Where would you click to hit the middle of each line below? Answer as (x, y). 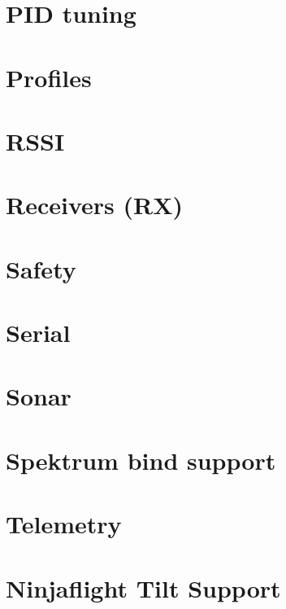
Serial (38, 333)
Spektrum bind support (141, 460)
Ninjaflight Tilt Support (143, 587)
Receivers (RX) (95, 205)
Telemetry (64, 524)
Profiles (49, 77)
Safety (41, 268)
